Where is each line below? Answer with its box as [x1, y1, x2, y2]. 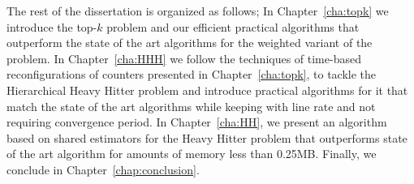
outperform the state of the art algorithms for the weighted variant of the [6, 34, 373, 51]
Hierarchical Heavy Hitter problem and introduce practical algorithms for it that [6, 81, 408, 98]
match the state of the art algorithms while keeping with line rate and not [6, 97, 376, 114]
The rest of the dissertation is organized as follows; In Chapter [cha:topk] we [6, 2, 389, 19]
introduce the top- [6, 18, 97, 35]
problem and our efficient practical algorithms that [106, 18, 360, 35]
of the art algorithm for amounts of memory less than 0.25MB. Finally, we [6, 145, 377, 162]
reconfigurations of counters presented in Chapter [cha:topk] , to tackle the [6, 66, 377, 83]
